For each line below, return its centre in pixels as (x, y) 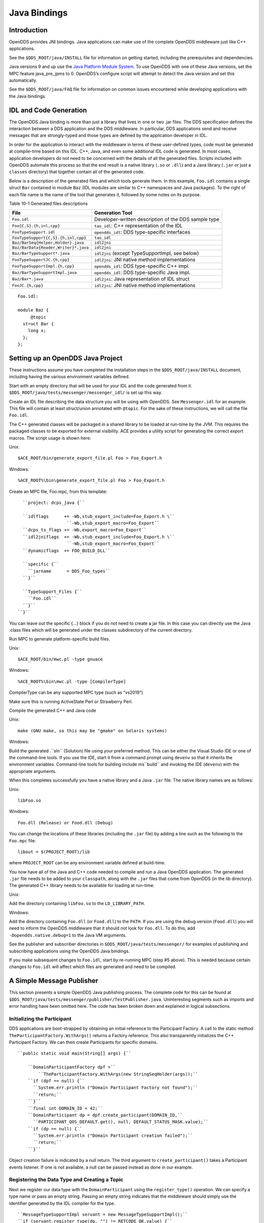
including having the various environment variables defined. (69, 377)
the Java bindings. (28, 96)
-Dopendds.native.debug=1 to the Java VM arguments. (68, 935)
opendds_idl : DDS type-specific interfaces (142, 232)
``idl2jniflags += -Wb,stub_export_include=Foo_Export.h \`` (99, 537)
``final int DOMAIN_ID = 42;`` (65, 1108)
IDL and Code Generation (48, 110)
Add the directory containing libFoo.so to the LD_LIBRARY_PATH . (77, 904)
